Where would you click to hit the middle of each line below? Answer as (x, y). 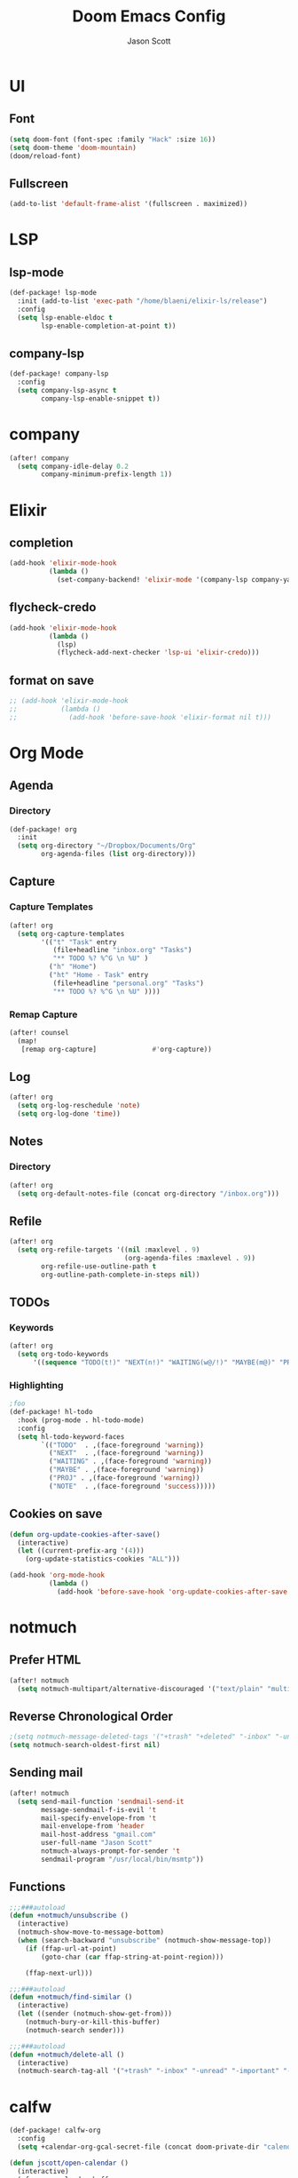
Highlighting (36, 1385)
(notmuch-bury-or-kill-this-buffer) (93, 2023)
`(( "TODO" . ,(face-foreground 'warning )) (122, 1445)
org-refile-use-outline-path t (99, 1266)
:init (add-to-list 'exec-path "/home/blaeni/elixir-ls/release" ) (142, 301)
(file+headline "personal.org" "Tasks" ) (128, 983)
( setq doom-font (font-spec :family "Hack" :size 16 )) (113, 139)
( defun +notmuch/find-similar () (71, 1997)
